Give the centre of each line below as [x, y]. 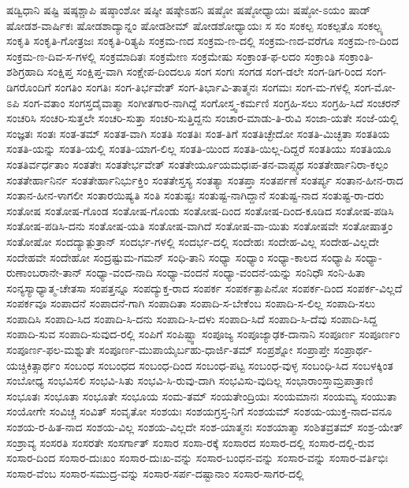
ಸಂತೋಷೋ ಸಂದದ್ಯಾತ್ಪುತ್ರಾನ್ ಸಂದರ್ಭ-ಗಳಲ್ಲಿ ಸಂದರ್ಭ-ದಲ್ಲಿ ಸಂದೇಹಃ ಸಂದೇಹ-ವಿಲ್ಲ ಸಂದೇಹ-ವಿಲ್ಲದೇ [193, 241]
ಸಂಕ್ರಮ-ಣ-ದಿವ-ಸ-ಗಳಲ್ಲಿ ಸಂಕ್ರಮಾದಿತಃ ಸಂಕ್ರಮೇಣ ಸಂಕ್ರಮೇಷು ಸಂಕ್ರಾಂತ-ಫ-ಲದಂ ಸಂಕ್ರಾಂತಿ [171, 56]
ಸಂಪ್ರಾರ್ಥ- [353, 350]
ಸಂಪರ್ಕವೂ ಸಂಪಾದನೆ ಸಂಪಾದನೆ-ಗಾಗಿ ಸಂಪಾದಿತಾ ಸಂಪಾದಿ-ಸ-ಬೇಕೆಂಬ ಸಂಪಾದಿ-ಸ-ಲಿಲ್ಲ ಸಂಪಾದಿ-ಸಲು [191, 303]
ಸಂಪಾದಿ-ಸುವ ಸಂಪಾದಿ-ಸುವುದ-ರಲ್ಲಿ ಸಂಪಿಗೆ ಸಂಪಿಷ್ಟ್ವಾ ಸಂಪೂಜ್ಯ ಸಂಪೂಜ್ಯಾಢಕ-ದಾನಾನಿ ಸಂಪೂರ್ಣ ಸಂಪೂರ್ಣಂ [203, 334]
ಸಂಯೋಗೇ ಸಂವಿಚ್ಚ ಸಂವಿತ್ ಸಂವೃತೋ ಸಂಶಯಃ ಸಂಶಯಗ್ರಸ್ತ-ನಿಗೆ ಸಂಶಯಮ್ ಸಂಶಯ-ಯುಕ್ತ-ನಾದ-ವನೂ [199, 411]
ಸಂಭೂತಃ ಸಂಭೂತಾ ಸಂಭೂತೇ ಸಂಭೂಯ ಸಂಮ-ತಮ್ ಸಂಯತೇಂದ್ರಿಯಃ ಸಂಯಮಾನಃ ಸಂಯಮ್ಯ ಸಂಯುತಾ [202, 395]
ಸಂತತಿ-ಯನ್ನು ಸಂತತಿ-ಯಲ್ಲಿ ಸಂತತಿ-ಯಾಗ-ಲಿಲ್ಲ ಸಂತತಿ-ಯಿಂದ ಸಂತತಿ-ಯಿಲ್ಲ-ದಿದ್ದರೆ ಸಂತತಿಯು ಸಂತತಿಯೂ [199, 149]
